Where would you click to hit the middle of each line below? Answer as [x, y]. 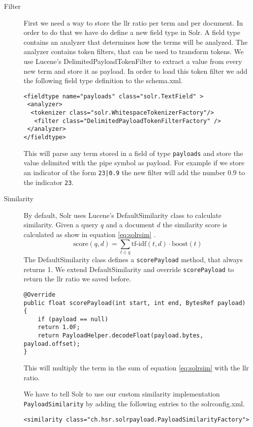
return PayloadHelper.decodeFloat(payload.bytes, [121, 336]
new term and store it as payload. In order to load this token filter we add [136, 71]
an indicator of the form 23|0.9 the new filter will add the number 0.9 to [134, 172]
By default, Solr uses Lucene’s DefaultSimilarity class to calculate [123, 215]
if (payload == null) [73, 319]
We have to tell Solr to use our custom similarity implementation [122, 394]
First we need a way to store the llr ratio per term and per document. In [133, 22]
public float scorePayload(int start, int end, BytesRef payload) [135, 303]
